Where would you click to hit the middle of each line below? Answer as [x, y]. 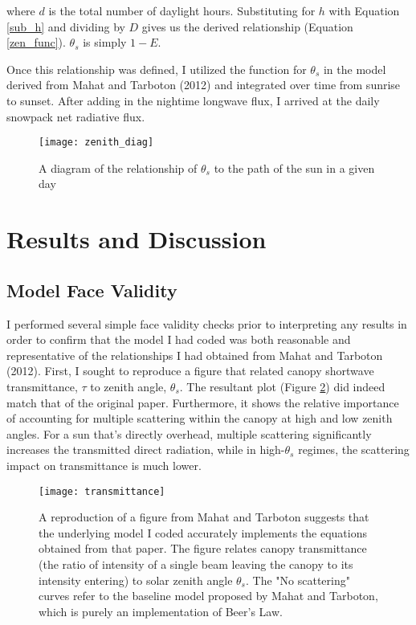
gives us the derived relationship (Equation [247, 26]
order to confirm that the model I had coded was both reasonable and [179, 339]
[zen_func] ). [36, 42]
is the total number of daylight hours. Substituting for [182, 10]
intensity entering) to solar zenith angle [136, 580]
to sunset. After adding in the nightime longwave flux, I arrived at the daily [193, 100]
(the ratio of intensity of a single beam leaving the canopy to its [196, 564]
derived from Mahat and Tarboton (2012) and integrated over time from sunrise [204, 85]
